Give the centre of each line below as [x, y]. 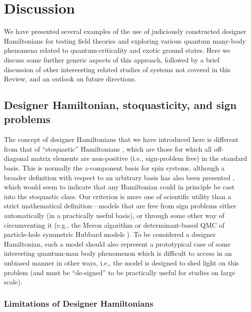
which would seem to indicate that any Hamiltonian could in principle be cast [119, 187]
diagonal [16, 158]
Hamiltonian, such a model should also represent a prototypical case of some [117, 243]
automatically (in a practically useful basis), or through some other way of [114, 215]
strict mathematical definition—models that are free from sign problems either [120, 206]
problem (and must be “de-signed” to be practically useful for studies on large [120, 272]
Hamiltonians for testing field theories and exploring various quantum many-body [125, 40]
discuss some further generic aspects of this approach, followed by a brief [112, 59]
